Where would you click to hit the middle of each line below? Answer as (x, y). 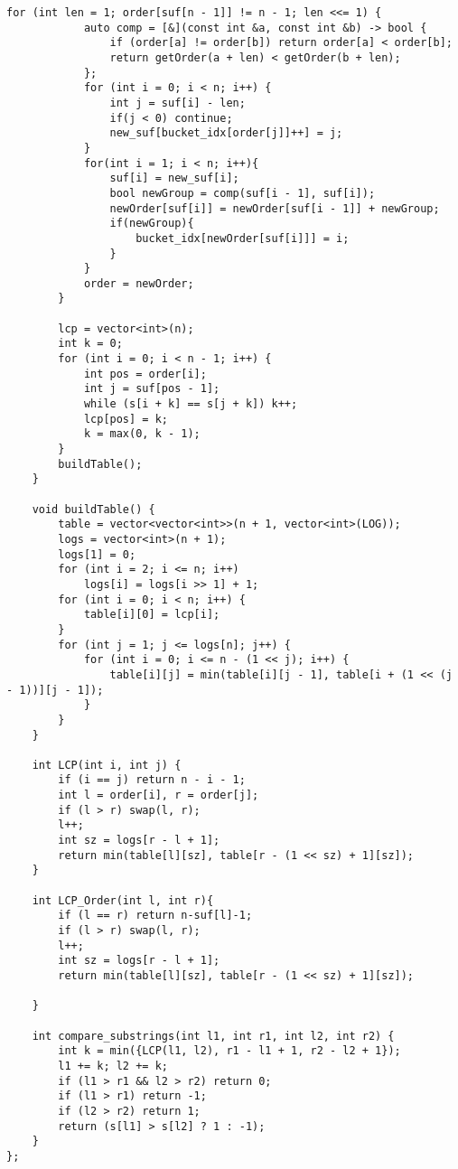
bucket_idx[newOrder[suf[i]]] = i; (243, 238)
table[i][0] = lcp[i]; (152, 615)
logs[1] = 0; (97, 554)
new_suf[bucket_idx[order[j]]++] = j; (226, 133)
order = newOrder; (139, 283)
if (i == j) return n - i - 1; (152, 780)
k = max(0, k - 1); (142, 434)
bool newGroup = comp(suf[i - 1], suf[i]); (243, 193)
